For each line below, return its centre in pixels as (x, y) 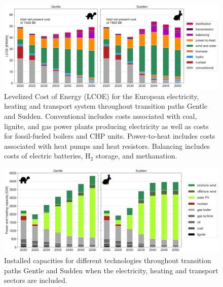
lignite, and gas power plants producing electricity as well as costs (106, 126)
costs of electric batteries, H (47, 156)
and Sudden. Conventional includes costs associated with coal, (101, 116)
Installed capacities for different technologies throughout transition (108, 260)
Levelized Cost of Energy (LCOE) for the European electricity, (102, 96)
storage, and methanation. (136, 156)
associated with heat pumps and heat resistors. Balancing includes (107, 146)
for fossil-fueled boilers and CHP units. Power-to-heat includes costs (110, 136)
